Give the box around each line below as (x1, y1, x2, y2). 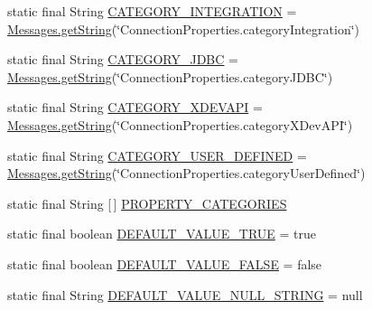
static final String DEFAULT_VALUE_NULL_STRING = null (7, 285, 363, 304)
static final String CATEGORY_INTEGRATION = (7, 2, 297, 20)
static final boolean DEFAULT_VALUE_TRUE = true (7, 224, 316, 243)
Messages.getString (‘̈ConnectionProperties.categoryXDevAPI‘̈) (7, 115, 353, 134)
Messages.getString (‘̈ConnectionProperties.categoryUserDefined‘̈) (7, 164, 366, 183)
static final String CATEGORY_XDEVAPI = (7, 98, 263, 117)
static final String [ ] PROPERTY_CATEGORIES (7, 193, 287, 212)
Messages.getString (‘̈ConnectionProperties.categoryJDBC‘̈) (7, 67, 333, 86)
